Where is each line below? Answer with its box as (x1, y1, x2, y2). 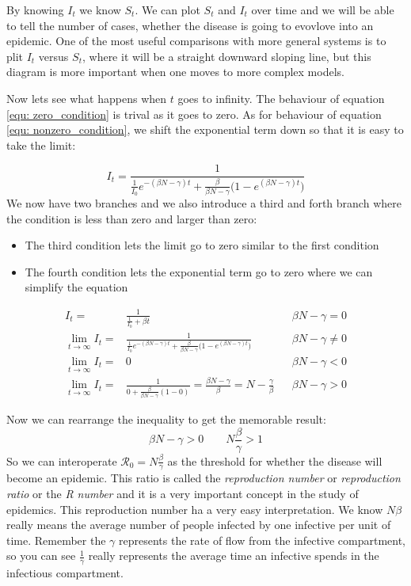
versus (38, 48, 69, 64)
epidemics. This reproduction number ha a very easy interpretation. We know (6, 500, 383, 517)
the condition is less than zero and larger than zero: (6, 210, 257, 226)
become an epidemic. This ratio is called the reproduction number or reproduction (6, 470, 401, 486)
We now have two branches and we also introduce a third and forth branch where (6, 195, 401, 211)
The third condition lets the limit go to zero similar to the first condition (25, 237, 379, 253)
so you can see (6, 547, 76, 564)
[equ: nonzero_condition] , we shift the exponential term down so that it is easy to (6, 121, 404, 138)
